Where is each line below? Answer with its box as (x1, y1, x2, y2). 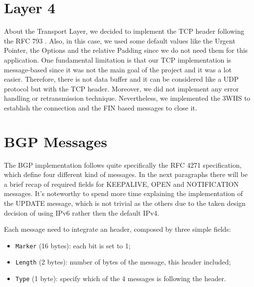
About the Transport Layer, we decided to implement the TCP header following (4, 26, 245, 36)
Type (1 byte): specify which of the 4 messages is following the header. (15, 273, 226, 284)
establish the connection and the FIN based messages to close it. (4, 102, 197, 112)
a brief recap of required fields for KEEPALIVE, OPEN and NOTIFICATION (4, 178, 239, 189)
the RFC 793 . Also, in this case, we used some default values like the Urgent (4, 35, 235, 45)
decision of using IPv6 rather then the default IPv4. (4, 207, 160, 218)
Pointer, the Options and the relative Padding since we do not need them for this (4, 45, 248, 55)
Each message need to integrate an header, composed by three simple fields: (4, 224, 231, 234)
